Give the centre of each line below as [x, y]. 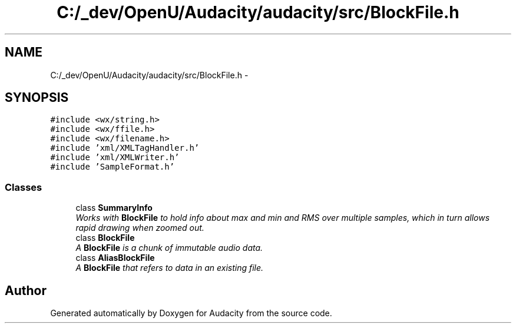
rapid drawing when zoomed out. [140, 228]
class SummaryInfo [114, 208]
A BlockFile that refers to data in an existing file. [170, 268]
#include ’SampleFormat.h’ [113, 167]
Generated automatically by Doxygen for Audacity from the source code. [191, 313]
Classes [24, 187]
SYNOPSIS [37, 98]
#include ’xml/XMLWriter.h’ [115, 158]
